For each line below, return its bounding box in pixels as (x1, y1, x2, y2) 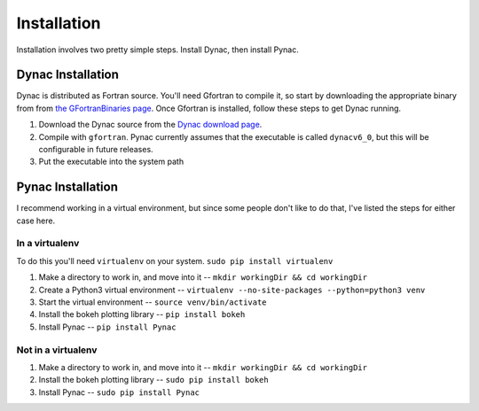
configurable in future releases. (38, 144, 154, 155)
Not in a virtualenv (16, 344, 98, 356)
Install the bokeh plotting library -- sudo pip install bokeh (38, 375, 270, 385)
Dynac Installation (16, 67, 120, 82)
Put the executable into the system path (38, 156, 185, 167)
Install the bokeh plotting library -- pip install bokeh (38, 309, 246, 320)
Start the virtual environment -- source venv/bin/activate (38, 297, 267, 307)
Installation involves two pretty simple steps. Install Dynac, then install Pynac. (16, 44, 299, 55)
